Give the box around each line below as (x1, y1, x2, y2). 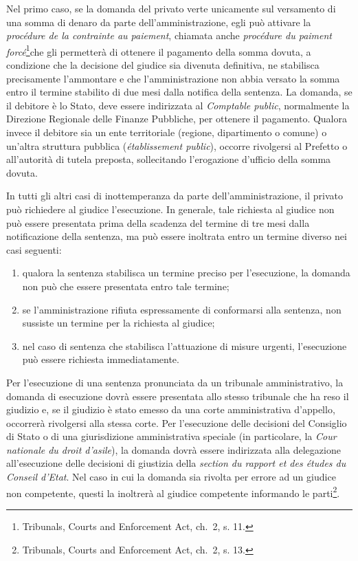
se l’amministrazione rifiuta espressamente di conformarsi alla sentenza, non (22, 302, 342, 316)
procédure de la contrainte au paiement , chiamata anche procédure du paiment (6, 28, 332, 43)
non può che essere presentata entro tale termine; (22, 278, 230, 293)
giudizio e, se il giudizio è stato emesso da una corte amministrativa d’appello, (6, 402, 335, 417)
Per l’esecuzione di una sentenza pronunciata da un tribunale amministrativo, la (6, 375, 344, 389)
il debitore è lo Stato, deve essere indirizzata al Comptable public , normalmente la (6, 98, 350, 112)
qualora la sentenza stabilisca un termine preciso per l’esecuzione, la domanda (22, 265, 350, 280)
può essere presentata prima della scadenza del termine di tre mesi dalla (6, 215, 310, 230)
